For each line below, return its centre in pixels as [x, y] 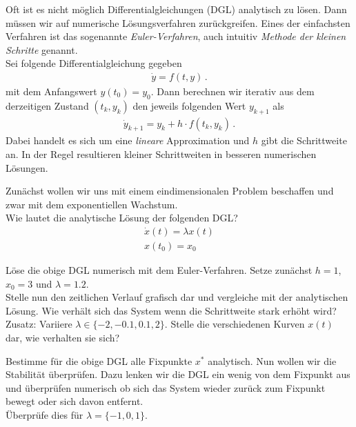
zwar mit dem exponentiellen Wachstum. [92, 204]
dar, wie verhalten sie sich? [63, 338]
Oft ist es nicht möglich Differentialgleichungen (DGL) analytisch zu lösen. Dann [176, 9]
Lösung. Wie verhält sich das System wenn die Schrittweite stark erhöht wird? [171, 310]
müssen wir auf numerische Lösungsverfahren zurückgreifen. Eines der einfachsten [178, 22]
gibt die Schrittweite [304, 140]
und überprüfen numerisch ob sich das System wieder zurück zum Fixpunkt [166, 387]
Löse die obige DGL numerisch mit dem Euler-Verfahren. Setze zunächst [159, 270]
